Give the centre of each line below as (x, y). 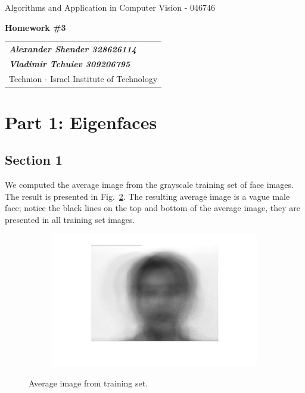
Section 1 (34, 160)
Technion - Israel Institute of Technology (83, 78)
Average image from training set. (88, 383)
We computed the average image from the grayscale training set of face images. (149, 185)
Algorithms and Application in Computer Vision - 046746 (110, 7)
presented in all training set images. (70, 220)
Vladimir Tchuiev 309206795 (70, 63)
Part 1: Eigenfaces (81, 122)
